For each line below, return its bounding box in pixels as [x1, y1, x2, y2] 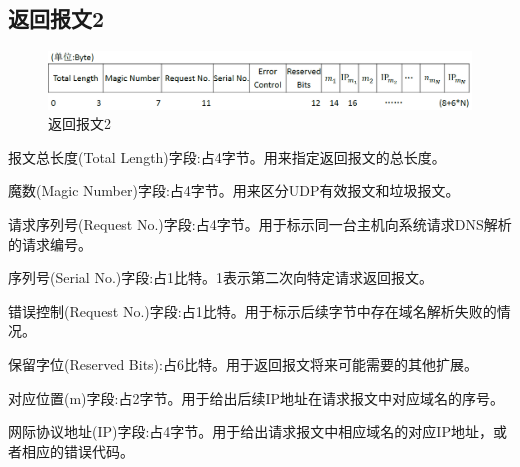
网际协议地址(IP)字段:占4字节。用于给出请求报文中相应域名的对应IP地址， [8, 421, 493, 442]
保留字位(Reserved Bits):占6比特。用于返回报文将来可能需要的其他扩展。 [8, 353, 478, 374]
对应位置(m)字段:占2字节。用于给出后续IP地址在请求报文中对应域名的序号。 [8, 387, 505, 408]
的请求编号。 [8, 233, 92, 254]
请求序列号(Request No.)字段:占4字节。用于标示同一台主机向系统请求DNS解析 [8, 213, 512, 234]
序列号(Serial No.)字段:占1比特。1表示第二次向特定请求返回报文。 [8, 267, 434, 288]
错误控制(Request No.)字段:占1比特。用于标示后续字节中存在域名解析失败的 [8, 300, 497, 321]
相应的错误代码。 [21, 440, 134, 461]
